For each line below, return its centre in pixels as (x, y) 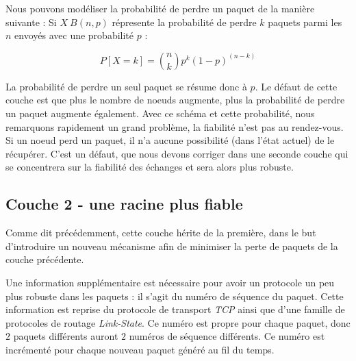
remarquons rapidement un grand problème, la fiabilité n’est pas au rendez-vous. (175, 126)
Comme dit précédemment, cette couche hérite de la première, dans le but (161, 233)
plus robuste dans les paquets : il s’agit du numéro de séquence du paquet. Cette (175, 296)
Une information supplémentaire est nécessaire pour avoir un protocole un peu (170, 282)
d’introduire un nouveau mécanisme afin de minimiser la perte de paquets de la (172, 246)
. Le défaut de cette (296, 86)
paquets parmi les (305, 22)
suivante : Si (31, 22)
